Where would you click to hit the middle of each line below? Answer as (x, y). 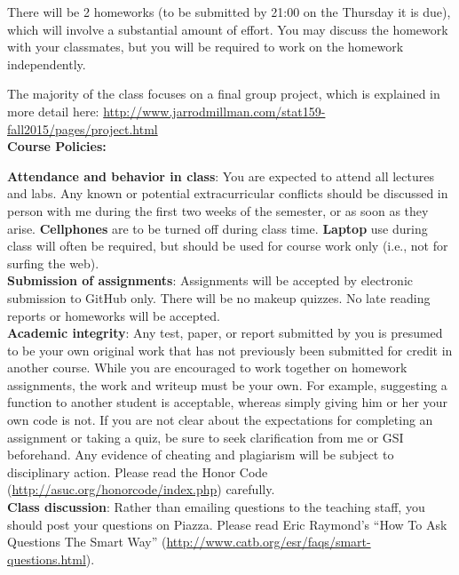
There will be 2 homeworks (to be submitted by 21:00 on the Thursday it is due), (229, 12)
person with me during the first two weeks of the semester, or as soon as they (218, 210)
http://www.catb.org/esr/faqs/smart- (269, 542)
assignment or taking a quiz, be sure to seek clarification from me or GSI (206, 437)
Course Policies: (57, 146)
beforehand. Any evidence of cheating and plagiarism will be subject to (201, 455)
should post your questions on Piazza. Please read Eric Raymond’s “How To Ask (227, 524)
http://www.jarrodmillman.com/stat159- (214, 111)
